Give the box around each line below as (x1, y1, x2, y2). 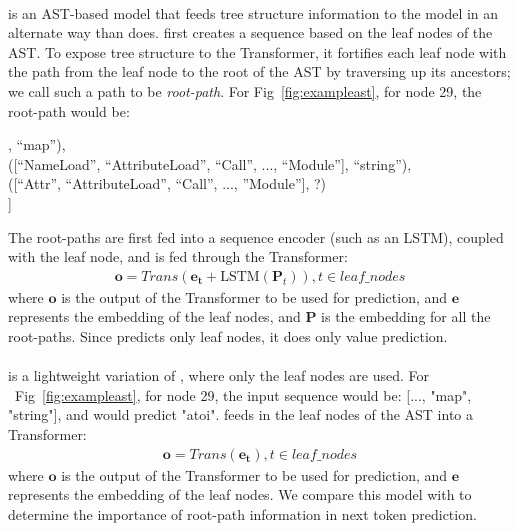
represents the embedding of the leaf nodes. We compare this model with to (8, 484, 472, 505)
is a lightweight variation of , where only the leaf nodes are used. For (8, 365, 429, 386)
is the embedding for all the (321, 306, 491, 327)
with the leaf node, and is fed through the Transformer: (8, 246, 348, 267)
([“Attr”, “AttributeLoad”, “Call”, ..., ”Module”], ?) (8, 173, 327, 194)
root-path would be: (8, 100, 130, 121)
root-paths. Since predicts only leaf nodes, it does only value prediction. (8, 325, 448, 346)
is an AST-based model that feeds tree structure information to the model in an (8, 2, 499, 23)
